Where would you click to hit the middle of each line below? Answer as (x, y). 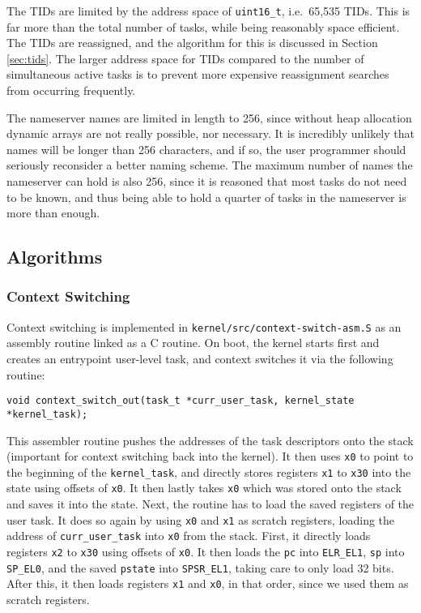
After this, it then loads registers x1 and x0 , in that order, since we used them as (208, 583)
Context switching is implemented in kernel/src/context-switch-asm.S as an (204, 326)
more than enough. (53, 213)
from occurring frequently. (71, 90)
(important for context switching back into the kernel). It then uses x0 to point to (210, 456)
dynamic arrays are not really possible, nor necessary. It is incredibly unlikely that (210, 133)
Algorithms (55, 257)
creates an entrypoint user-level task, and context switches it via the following (200, 359)
